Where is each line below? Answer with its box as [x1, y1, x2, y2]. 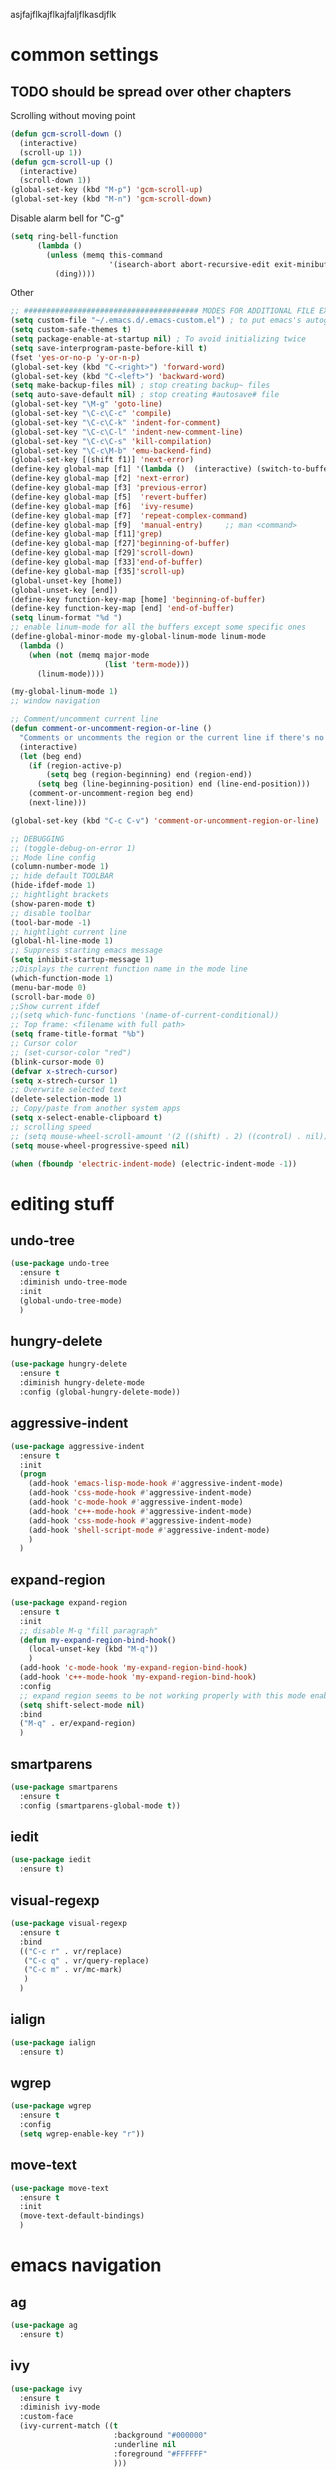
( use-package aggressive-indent [10, 1441, 145, 1451]
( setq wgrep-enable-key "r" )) [19, 2129, 145, 2139]
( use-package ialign [10, 2037, 97, 2048]
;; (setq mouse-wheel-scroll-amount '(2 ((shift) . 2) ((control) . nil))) [10, 1131, 333, 1141]
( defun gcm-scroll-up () [10, 157, 114, 167]
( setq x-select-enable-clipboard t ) [10, 1113, 163, 1123]
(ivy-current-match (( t [19, 2421, 118, 2431]
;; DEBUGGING [10, 834, 65, 844]
